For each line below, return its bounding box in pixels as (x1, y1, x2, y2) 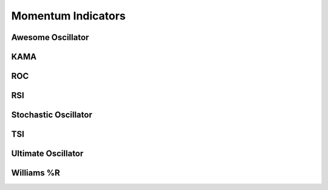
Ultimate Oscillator (11, 149, 84, 159)
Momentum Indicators (11, 9, 126, 22)
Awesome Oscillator (11, 32, 89, 42)
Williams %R (11, 168, 60, 178)
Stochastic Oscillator (11, 110, 92, 120)
